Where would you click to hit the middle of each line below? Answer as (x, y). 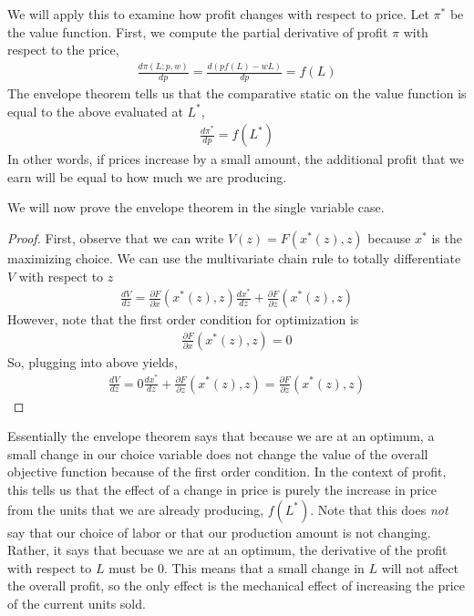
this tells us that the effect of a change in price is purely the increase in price (222, 489)
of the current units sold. (77, 603)
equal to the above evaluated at (95, 111)
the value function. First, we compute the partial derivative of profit (198, 31)
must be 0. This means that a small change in (237, 567)
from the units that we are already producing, (136, 509)
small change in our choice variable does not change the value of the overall (218, 453)
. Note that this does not (379, 509)
